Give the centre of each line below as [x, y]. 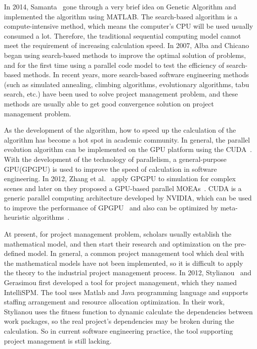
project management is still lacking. [58, 340]
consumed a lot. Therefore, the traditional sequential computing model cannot [123, 35]
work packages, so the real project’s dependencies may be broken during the [119, 321]
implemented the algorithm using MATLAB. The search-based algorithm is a [121, 16]
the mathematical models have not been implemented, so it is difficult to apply [124, 263]
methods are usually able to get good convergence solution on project [109, 103]
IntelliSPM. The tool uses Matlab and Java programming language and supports [126, 292]
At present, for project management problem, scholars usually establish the [118, 234]
